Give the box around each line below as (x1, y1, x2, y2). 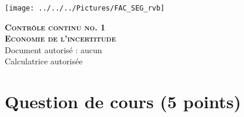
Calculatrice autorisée (5, 55, 83, 67)
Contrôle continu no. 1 (5, 20, 106, 33)
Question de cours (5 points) (5, 90, 241, 113)
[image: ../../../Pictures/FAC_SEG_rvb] (5, 4, 165, 12)
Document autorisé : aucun (5, 43, 102, 56)
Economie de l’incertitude (5, 32, 116, 44)
